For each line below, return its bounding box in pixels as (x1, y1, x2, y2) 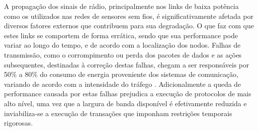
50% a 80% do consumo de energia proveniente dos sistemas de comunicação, (4, 69, 239, 79)
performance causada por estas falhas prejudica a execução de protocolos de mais (4, 88, 252, 99)
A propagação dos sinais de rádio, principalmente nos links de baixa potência (4, 1, 239, 11)
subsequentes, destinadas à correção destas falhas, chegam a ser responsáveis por (4, 59, 249, 69)
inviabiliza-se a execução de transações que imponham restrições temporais (4, 108, 232, 118)
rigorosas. (4, 118, 33, 128)
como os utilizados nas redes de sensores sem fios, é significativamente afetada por (4, 10, 254, 21)
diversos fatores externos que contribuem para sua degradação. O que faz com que (4, 20, 254, 31)
